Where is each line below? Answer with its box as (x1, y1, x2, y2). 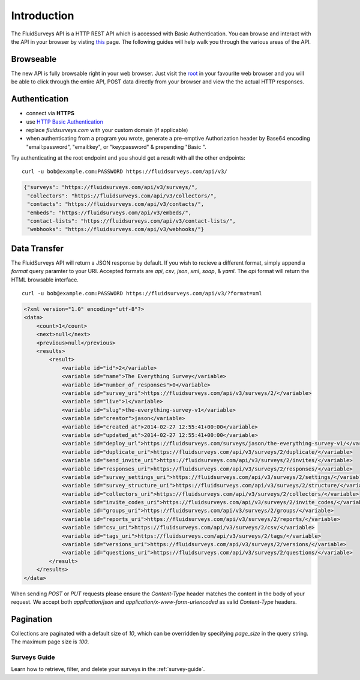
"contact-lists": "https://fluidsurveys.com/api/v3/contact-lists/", (27, 218, 236, 224)
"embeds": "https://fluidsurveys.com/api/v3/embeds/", (27, 209, 192, 216)
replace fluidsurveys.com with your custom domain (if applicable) (26, 126, 188, 133)
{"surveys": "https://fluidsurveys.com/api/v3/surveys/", (23, 184, 198, 191)
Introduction (11, 9, 74, 22)
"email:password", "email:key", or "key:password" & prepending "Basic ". (26, 143, 206, 150)
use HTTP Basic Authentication (26, 118, 103, 125)
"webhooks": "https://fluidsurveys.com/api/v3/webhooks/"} (27, 226, 205, 233)
